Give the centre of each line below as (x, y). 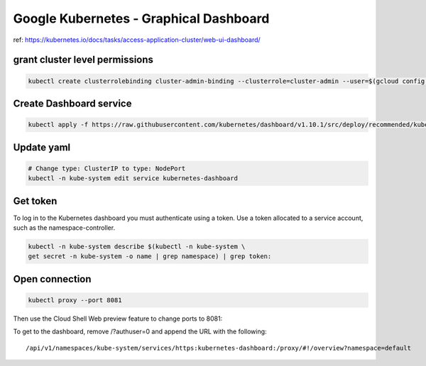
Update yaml (42, 147)
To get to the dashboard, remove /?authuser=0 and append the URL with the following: (140, 332)
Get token (35, 201)
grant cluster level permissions (83, 60)
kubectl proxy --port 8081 (75, 300)
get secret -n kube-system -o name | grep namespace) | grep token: (150, 256)
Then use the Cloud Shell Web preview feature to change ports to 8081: (118, 318)
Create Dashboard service (72, 103)
